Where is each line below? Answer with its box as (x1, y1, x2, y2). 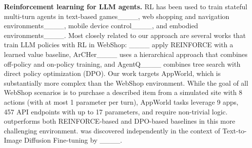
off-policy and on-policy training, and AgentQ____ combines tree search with (4, 58, 241, 69)
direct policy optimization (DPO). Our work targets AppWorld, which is (4, 68, 221, 78)
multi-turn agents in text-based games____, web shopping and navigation (4, 11, 230, 21)
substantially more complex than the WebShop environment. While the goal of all (4, 77, 249, 88)
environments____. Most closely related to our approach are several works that (4, 30, 246, 40)
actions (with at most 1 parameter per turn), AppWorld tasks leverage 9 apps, (4, 96, 238, 107)
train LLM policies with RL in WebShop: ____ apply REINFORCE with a (4, 39, 233, 50)
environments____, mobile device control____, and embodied (4, 20, 198, 31)
